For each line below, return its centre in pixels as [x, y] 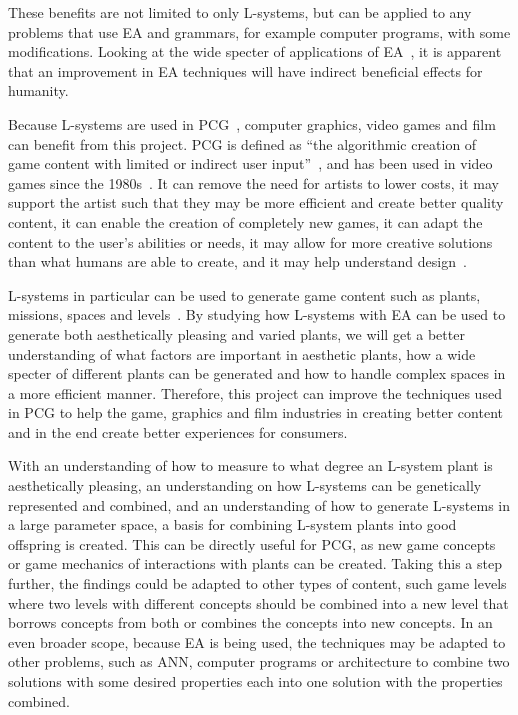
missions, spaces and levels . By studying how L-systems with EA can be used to [257, 314]
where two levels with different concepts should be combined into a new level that [258, 602]
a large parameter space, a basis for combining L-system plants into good [232, 524]
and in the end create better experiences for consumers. [178, 431]
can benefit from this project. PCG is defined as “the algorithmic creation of [242, 143]
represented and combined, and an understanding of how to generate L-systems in [259, 504]
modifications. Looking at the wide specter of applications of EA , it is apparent [255, 51]
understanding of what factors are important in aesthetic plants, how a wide [242, 353]
